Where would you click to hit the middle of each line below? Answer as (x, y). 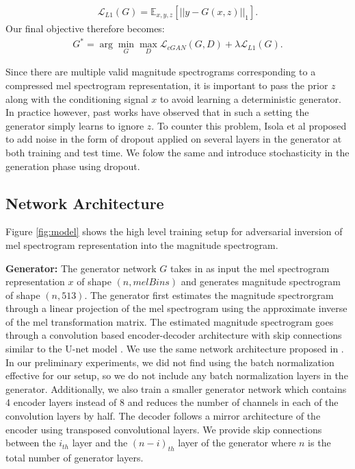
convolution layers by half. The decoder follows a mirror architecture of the (163, 416)
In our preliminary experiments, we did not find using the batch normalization (170, 362)
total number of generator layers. (75, 458)
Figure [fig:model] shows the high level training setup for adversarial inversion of (174, 231)
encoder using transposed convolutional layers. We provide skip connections (164, 429)
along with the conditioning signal (77, 98)
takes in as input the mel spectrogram (250, 268)
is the (319, 443)
